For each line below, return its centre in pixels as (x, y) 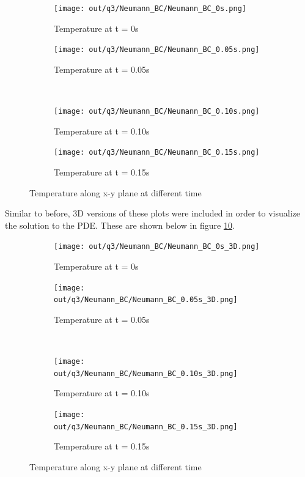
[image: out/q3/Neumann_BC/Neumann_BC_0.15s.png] (157, 153)
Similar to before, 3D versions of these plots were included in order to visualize (153, 213)
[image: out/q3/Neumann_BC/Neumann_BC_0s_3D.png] (157, 247)
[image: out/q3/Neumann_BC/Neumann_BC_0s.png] (150, 9)
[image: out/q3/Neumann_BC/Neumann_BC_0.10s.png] (157, 112)
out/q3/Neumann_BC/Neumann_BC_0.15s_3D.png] (146, 427)
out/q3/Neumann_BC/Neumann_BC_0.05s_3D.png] (146, 300)
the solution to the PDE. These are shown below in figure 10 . (120, 225)
